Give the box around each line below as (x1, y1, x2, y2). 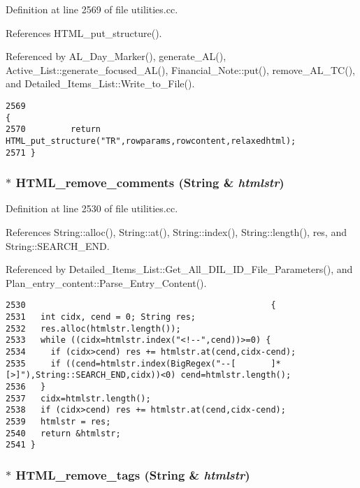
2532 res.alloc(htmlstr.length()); (6, 323, 181, 334)
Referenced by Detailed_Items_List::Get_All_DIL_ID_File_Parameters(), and (6, 262, 353, 276)
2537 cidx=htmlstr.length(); (6, 393, 151, 404)
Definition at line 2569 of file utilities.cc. (6, 2, 178, 16)
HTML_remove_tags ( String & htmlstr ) (15, 466, 250, 483)
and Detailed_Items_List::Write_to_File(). (6, 76, 195, 91)
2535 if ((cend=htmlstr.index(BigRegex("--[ (6, 358, 236, 369)
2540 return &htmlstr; (6, 428, 121, 438)
